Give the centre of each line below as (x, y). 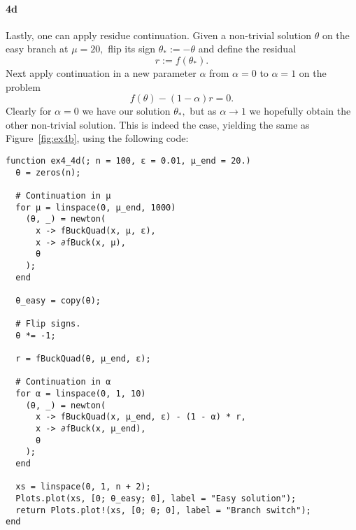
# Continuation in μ (63, 195)
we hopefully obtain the (300, 111)
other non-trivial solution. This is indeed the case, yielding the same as (158, 124)
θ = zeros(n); (48, 172)
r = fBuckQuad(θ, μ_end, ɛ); (83, 359)
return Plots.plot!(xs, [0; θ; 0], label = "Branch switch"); (163, 510)
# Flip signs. (48, 324)
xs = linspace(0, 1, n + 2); (83, 487)
